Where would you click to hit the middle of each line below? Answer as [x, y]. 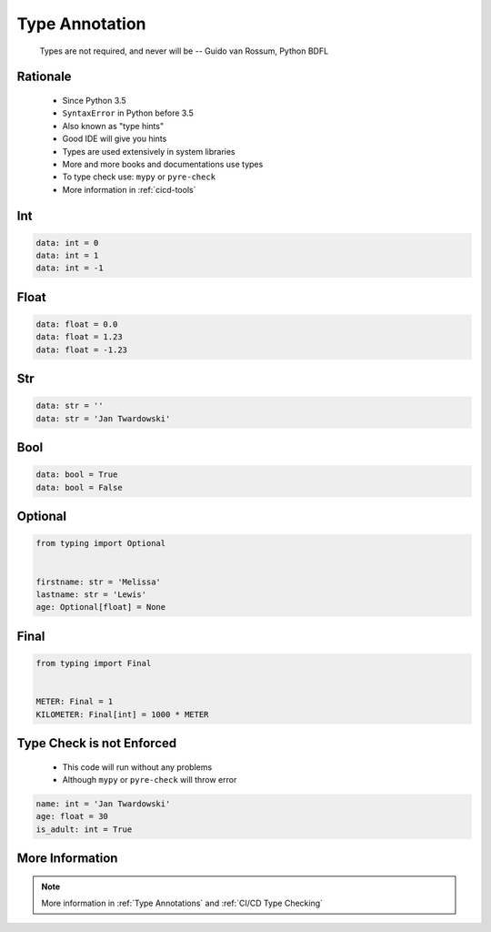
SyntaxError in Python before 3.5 [128, 113]
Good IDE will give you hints [115, 139]
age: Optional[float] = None [101, 607]
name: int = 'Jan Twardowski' [103, 804]
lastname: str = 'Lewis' [91, 594]
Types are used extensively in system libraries [149, 151]
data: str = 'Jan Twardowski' [103, 418]
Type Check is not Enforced [97, 743]
